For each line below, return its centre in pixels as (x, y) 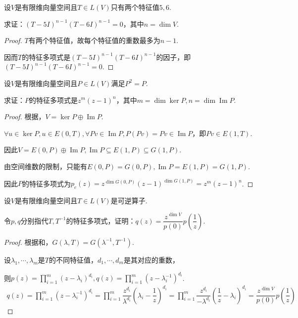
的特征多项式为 (47, 183)
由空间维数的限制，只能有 (46, 166)
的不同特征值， (73, 259)
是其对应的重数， (151, 259)
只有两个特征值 (135, 7)
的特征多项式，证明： (101, 220)
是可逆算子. (129, 200)
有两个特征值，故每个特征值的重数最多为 (94, 40)
